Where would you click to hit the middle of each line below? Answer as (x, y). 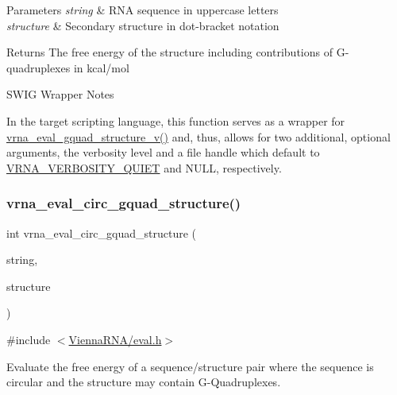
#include (29, 339)
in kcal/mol (101, 67)
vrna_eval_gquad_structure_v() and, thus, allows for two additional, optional (198, 136)
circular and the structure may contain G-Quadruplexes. (144, 382)
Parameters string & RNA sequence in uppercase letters (143, 10)
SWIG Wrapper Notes (60, 94)
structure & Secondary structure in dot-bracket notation (143, 25)
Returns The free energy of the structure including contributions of (170, 52)
